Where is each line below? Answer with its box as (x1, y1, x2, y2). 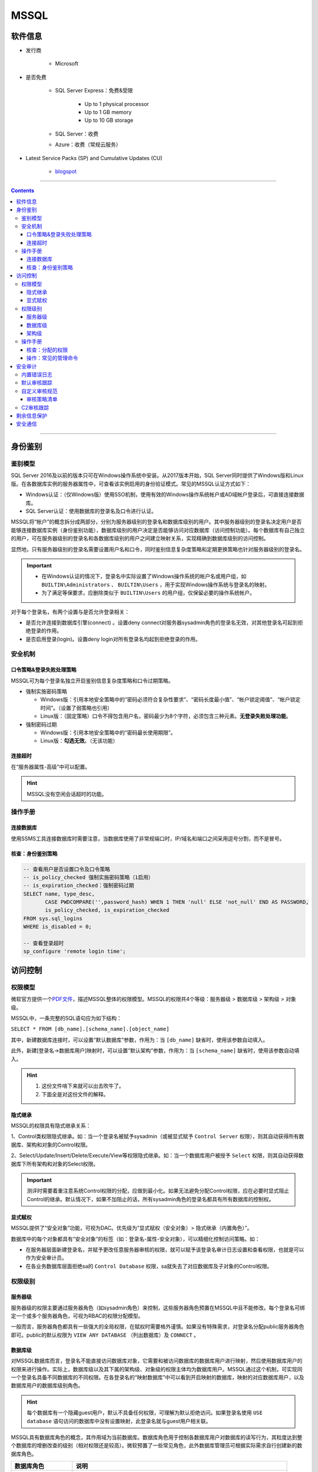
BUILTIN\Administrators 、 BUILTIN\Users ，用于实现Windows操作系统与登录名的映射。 (41, 581, 270, 588)
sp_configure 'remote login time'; (23, 948, 126, 955)
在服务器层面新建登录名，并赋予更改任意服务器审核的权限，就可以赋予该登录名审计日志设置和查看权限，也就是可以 (25, 1246, 304, 1253)
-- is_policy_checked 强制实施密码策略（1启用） (23, 874, 154, 880)
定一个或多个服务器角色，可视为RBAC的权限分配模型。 (11, 1312, 144, 1320)
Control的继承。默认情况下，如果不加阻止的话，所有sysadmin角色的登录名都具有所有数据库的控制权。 (26, 1195, 274, 1202)
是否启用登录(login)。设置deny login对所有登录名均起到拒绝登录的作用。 (25, 635, 201, 642)
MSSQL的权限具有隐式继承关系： (11, 1122, 91, 1129)
